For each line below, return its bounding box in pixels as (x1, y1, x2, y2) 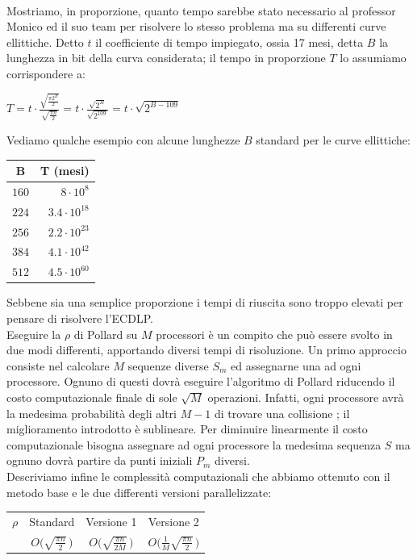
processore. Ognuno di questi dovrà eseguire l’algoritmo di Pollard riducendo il (6, 373, 395, 390)
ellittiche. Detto (6, 33, 84, 50)
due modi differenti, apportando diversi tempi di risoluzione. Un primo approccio (6, 341, 407, 358)
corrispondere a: (6, 65, 85, 81)
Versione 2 (148, 512, 199, 529)
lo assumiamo (340, 49, 407, 66)
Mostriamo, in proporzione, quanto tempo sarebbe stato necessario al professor (6, 2, 396, 19)
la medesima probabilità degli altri (6, 404, 177, 421)
